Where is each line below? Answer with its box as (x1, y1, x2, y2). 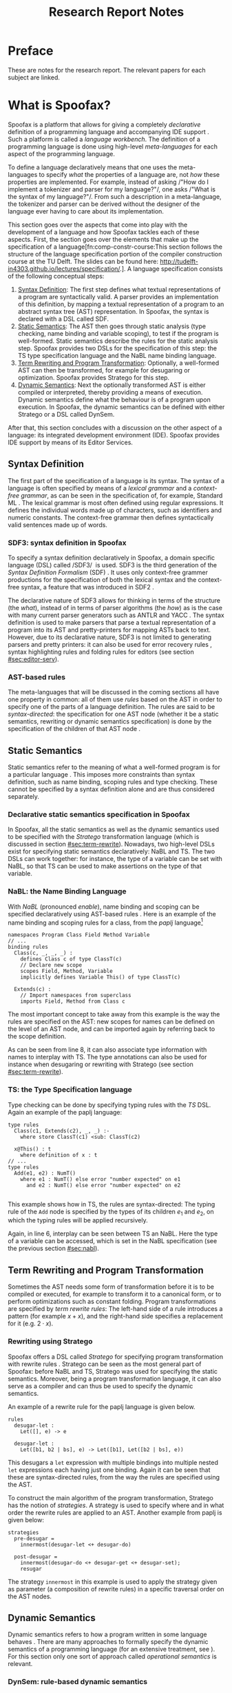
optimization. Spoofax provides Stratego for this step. (17, 373, 170, 381)
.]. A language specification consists (120, 264, 223, 273)
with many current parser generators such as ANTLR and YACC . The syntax (8, 611, 224, 619)
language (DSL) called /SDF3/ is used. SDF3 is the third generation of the (8, 560, 218, 569)
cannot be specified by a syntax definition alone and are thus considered (8, 785, 215, 793)
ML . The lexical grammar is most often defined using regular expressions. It (8, 498, 224, 507)
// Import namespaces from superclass (20, 992, 131, 999)
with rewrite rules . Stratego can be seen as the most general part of (8, 1359, 202, 1368)
